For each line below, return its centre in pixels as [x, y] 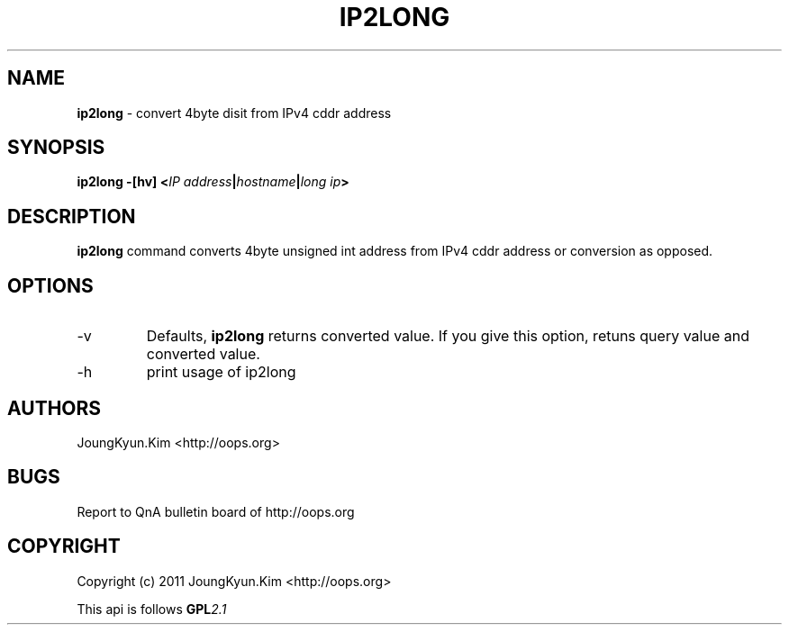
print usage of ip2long [221, 372]
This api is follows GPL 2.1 [152, 609]
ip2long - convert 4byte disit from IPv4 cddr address [234, 113]
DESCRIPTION [72, 216]
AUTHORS [54, 408]
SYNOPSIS [56, 148]
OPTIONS [50, 285]
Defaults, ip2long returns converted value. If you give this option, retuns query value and [448, 336]
